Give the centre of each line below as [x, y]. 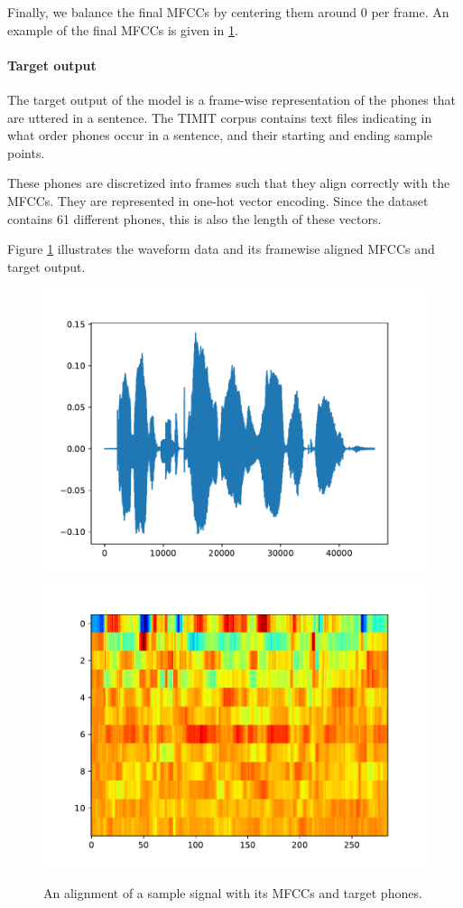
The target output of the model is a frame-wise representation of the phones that [232, 99]
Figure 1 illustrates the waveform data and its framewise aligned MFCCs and [221, 249]
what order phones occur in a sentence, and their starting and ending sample [220, 135]
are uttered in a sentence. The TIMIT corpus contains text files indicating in [220, 117]
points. [26, 152]
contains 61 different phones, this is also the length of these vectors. [194, 218]
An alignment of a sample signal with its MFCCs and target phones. [233, 892]
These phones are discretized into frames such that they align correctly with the [229, 183]
